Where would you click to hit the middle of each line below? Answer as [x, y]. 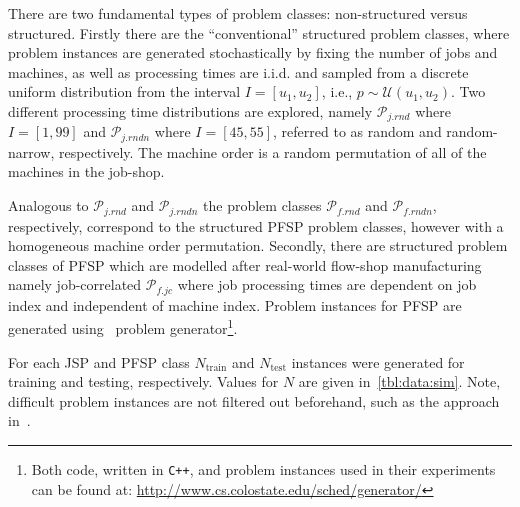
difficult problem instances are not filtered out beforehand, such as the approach [254, 400]
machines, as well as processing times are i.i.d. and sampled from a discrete [238, 71]
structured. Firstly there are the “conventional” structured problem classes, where [259, 32]
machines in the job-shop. [86, 171]
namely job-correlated [75, 284]
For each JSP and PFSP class [99, 361]
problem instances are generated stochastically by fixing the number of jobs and [253, 52]
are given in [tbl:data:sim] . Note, [399, 381]
